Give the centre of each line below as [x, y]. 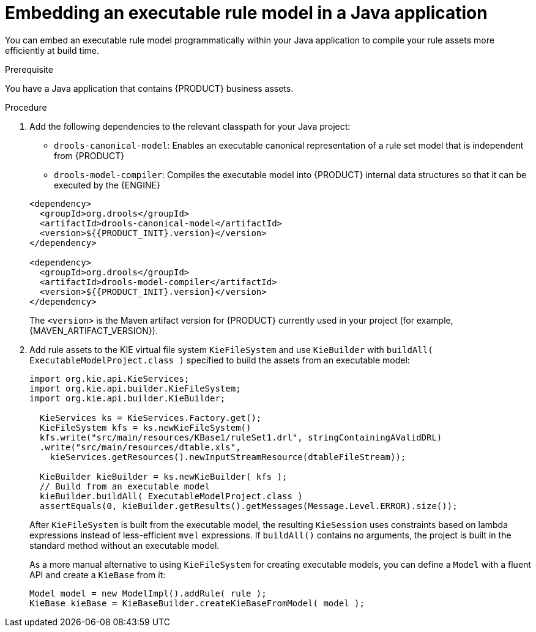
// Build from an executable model [125, 486]
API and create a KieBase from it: [98, 574]
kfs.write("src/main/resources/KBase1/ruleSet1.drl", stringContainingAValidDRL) [241, 437]
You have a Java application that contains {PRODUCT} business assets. [149, 88]
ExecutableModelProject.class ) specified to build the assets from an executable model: [220, 360]
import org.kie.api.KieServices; [110, 378]
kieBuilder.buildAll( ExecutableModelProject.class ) [171, 496]
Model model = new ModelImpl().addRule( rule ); [148, 593]
